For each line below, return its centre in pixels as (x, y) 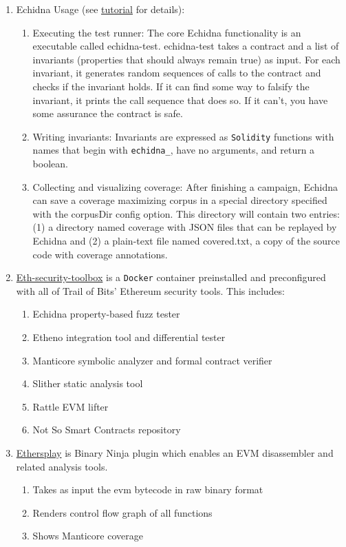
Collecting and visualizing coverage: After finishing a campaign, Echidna (185, 186)
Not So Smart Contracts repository (107, 430)
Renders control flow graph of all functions (122, 512)
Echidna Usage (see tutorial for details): (100, 9)
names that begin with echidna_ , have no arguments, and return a (174, 150)
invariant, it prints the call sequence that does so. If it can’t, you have (180, 100)
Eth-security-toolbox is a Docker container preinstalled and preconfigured (171, 277)
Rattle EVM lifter (71, 406)
